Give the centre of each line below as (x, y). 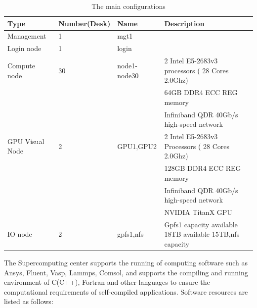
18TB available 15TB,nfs (202, 234)
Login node (24, 48)
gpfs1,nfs (130, 234)
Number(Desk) (85, 23)
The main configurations (128, 6)
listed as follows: (29, 301)
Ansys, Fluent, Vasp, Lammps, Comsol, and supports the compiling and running (126, 272)
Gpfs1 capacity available (201, 224)
